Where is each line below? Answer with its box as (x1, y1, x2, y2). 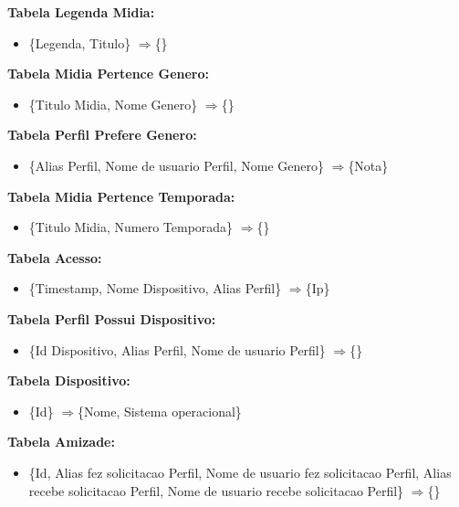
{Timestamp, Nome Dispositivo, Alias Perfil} (28, 279, 282, 298)
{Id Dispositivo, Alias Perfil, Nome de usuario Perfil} (28, 340, 326, 359)
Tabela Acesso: (7, 248, 102, 267)
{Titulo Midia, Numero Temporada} (28, 217, 234, 237)
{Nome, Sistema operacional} (78, 401, 242, 420)
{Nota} (348, 155, 389, 174)
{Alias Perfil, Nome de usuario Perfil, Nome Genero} (28, 155, 324, 174)
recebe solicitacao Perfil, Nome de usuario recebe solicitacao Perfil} (28, 481, 404, 500)
